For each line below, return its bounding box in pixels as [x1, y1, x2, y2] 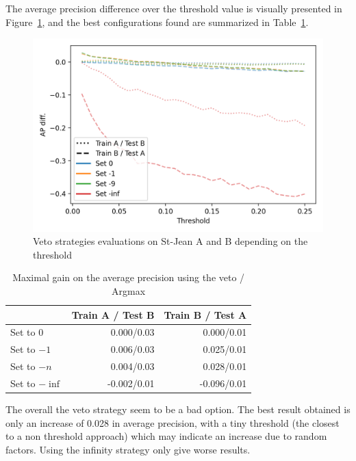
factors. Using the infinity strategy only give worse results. [5, 442, 251, 456]
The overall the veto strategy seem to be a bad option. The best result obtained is [5, 402, 351, 417]
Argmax [112, 283, 146, 298]
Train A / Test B [71, 307, 155, 321]
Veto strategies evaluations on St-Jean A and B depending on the [33, 234, 308, 248]
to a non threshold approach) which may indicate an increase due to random [5, 429, 327, 443]
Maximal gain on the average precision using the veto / [12, 270, 245, 285]
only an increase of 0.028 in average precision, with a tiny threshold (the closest [5, 415, 340, 430]
